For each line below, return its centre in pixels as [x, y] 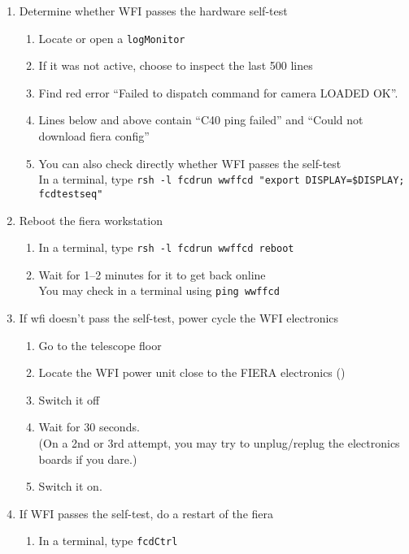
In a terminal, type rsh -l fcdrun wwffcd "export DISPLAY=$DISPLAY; [222, 179]
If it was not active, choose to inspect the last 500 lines [176, 65]
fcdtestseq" [71, 194]
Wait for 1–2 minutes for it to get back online [152, 274]
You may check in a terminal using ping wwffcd [159, 290]
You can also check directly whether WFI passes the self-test [190, 163]
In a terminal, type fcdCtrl [108, 541]
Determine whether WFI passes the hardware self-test [153, 11]
